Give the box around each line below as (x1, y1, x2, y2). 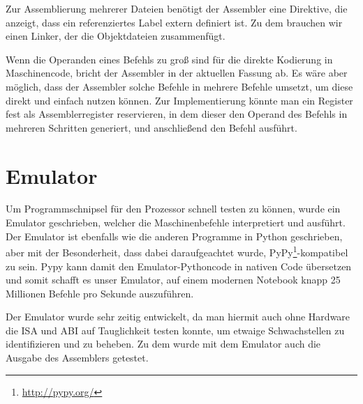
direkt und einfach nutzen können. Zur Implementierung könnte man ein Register (6, 93, 353, 107)
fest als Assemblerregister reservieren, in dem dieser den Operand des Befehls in (6, 107, 348, 121)
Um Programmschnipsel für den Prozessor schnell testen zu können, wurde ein (6, 201, 341, 216)
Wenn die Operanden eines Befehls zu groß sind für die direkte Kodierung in (6, 52, 333, 66)
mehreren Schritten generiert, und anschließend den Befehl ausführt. (6, 120, 297, 134)
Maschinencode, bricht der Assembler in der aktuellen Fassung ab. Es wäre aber (6, 65, 348, 80)
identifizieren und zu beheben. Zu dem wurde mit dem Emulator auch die (6, 336, 321, 351)
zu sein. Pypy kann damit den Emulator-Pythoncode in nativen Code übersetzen (6, 258, 352, 273)
